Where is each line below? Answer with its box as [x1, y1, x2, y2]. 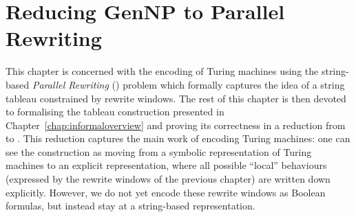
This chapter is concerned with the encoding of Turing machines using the [6, 64, 319, 78]
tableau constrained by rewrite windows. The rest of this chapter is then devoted [6, 91, 346, 105]
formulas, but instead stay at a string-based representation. [6, 198, 255, 213]
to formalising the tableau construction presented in [6, 104, 224, 119]
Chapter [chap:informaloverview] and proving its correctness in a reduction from [6, 117, 346, 132]
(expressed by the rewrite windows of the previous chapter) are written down [6, 172, 331, 186]
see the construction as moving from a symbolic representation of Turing [6, 144, 312, 159]
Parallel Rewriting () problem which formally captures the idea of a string [32, 77, 345, 91]
